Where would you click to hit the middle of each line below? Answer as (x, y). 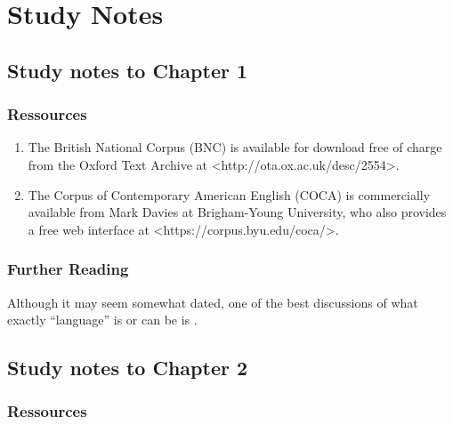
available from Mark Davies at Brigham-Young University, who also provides (237, 212)
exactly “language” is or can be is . (102, 320)
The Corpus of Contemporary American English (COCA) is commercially (229, 194)
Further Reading (68, 269)
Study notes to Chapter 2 (128, 368)
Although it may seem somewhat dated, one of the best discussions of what (213, 302)
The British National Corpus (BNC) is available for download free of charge (235, 147)
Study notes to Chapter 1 (128, 70)
